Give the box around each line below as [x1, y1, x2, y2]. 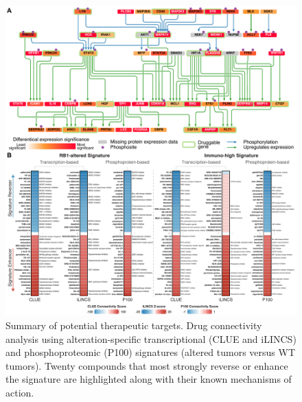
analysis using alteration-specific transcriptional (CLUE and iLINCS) [5, 331, 297, 346]
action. [5, 385, 34, 399]
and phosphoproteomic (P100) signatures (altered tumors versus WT [5, 345, 296, 359]
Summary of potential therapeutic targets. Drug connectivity [5, 317, 262, 332]
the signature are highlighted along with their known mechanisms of [5, 372, 292, 386]
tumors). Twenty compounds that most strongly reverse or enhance [5, 358, 288, 372]
